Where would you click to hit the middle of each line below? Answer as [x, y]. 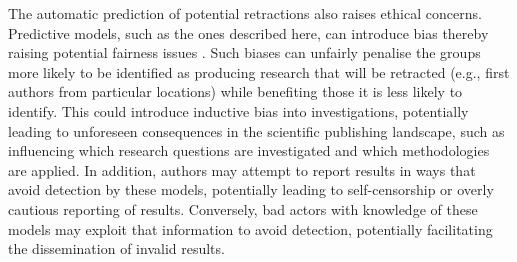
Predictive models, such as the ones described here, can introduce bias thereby [248, 32]
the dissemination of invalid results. [116, 248]
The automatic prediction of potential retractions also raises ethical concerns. [245, 13]
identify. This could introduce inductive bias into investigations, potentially [238, 110]
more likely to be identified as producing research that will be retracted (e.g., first [259, 71]
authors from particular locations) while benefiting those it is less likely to [235, 91]
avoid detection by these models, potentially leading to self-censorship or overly [251, 189]
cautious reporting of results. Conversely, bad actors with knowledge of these [243, 208]
